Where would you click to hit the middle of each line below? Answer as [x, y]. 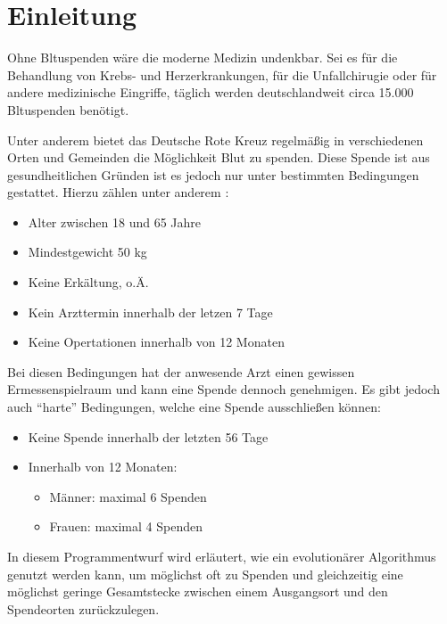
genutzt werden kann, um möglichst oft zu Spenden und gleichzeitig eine [205, 574]
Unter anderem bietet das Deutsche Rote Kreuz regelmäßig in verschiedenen [215, 140]
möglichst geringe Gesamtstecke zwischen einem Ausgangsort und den [198, 591]
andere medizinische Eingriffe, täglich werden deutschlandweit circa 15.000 [211, 92]
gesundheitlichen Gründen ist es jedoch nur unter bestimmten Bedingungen [213, 174]
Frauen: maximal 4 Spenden [126, 526]
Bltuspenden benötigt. [68, 109]
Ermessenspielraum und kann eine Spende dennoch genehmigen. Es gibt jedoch [223, 389]
